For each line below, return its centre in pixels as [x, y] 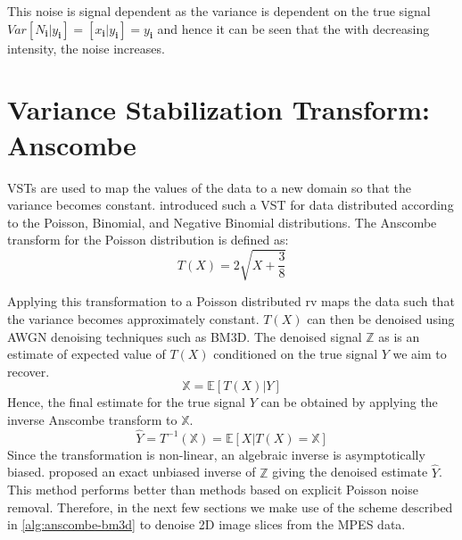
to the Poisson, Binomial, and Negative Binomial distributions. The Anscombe [222, 222]
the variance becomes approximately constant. [133, 319]
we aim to [420, 354]
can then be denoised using [381, 319]
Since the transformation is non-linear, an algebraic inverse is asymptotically [216, 454]
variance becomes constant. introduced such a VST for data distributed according [231, 205]
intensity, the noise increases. [86, 48]
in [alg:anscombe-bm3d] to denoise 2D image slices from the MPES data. [206, 524]
